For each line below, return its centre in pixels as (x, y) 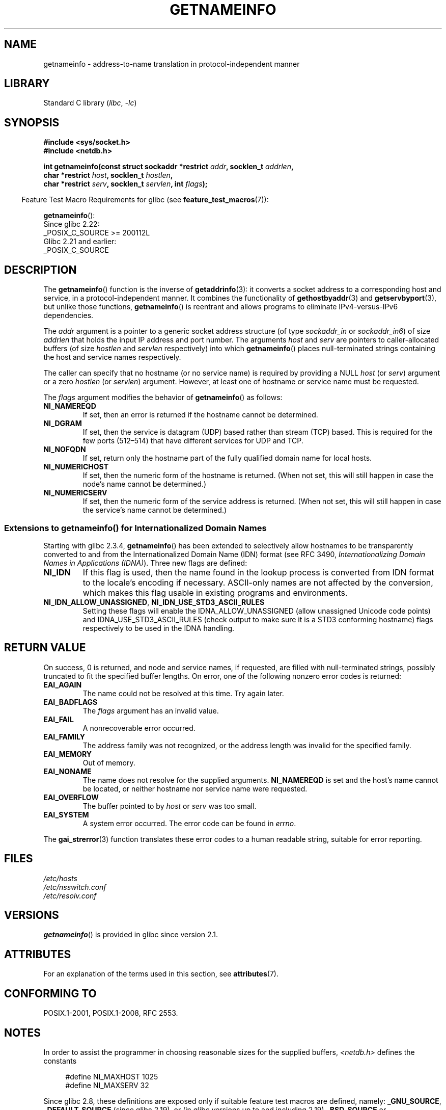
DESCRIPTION (40, 270)
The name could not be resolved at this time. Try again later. (183, 693)
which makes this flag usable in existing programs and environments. (215, 592)
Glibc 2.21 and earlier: (80, 242)
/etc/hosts (60, 878)
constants (60, 1061)
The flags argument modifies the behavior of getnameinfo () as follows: (163, 398)
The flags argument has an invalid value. (151, 710)
